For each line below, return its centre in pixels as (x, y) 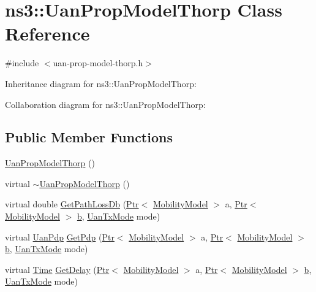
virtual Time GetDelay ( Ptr (57, 269)
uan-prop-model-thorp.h (98, 63)
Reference (47, 33)
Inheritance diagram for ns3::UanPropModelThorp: (101, 83)
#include (22, 63)
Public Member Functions (89, 137)
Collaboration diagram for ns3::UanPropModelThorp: (105, 104)
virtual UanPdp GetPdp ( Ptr (60, 236)
